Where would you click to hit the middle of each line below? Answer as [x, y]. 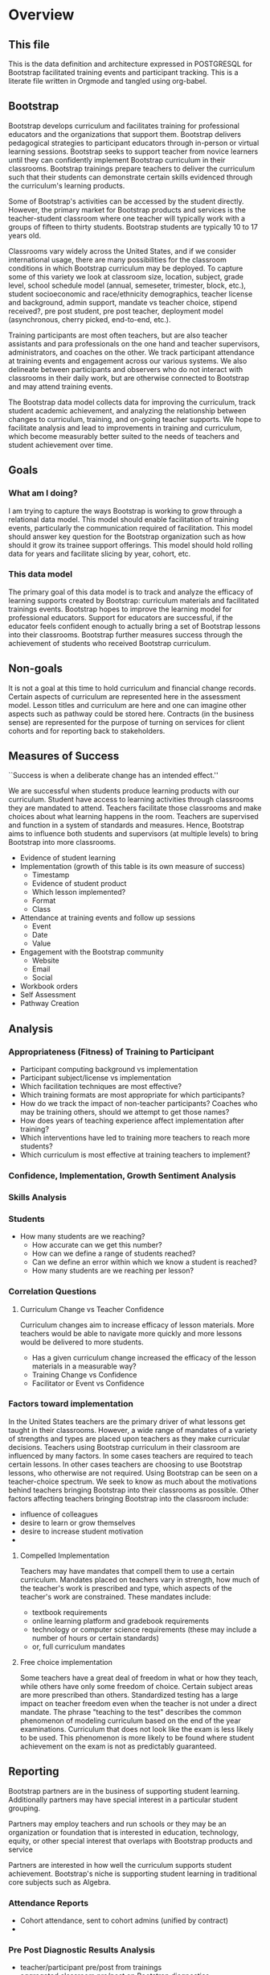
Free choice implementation [66, 1662]
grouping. [25, 1808]
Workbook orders [49, 986]
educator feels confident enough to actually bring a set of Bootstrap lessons [135, 626]
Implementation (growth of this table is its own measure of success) [132, 867]
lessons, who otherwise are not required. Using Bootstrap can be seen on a [133, 1472]
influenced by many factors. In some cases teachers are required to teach [131, 1455]
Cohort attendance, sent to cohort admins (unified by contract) [124, 1920]
